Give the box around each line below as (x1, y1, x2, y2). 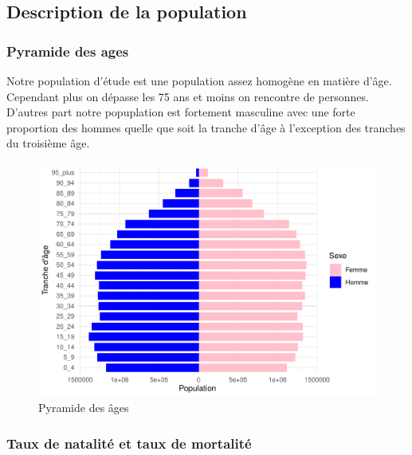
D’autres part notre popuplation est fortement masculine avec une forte (6, 104, 355, 120)
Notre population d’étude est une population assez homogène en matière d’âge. (6, 73, 392, 88)
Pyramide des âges (38, 399, 129, 416)
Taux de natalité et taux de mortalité (6, 433, 252, 453)
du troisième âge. (6, 135, 90, 151)
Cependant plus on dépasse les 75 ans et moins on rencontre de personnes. (6, 88, 369, 104)
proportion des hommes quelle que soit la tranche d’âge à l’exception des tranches (6, 119, 406, 135)
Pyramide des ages (6, 41, 129, 61)
